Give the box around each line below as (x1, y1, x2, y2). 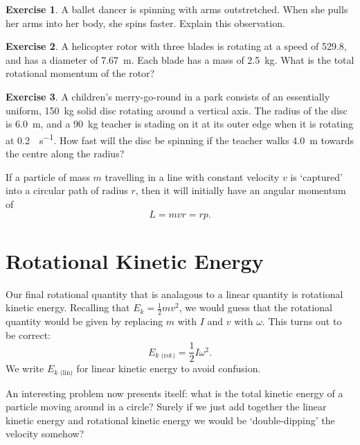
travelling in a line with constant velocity (105, 169, 280, 184)
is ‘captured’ (290, 169, 343, 184)
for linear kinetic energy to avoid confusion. (76, 361, 261, 376)
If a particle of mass (6, 169, 90, 184)
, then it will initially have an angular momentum (135, 183, 346, 198)
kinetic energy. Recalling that (6, 300, 130, 315)
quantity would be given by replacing (6, 313, 163, 328)
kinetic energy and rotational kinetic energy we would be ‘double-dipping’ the (6, 412, 335, 427)
